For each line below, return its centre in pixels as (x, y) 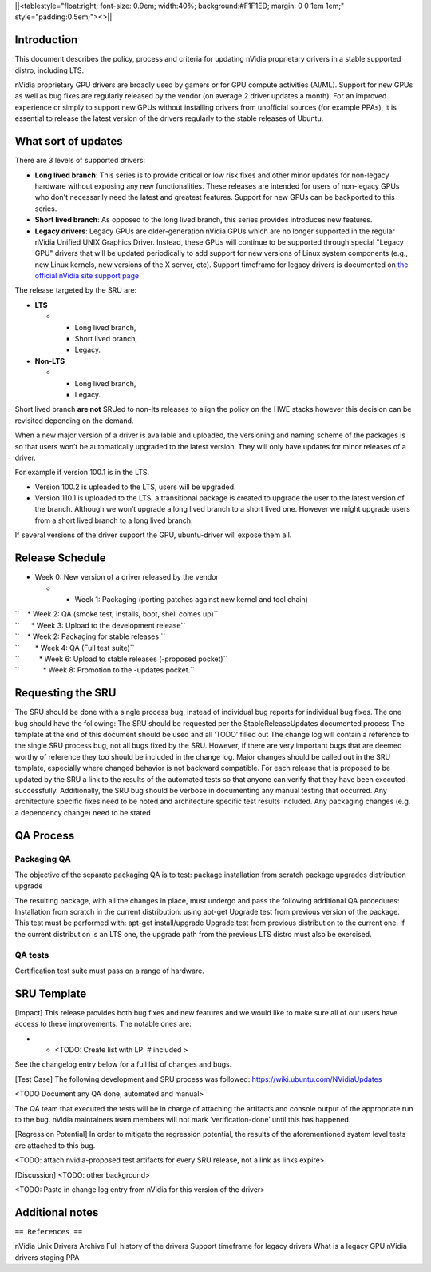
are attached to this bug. (55, 1145)
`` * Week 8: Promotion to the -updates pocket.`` (105, 670)
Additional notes (57, 1212)
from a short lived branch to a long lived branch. (114, 520)
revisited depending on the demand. (74, 421)
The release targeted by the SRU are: (76, 290)
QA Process (45, 835)
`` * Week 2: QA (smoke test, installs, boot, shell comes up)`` (117, 614)
